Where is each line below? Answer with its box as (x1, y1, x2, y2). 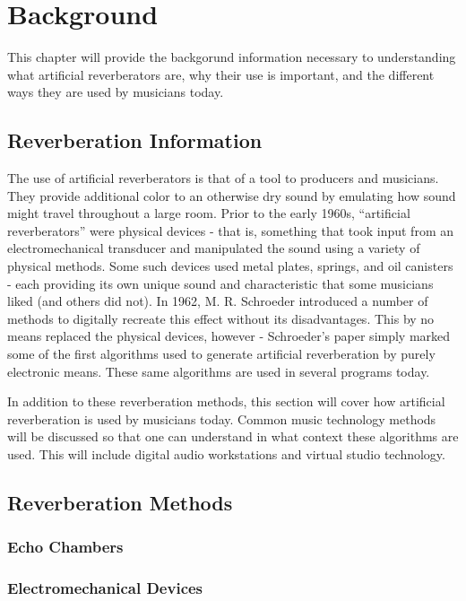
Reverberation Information (7, 126, 263, 154)
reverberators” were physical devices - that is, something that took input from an (7, 221, 453, 240)
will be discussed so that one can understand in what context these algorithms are (7, 427, 459, 446)
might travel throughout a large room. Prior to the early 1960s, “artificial (7, 204, 410, 222)
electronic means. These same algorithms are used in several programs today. (7, 361, 430, 380)
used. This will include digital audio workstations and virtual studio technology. (7, 445, 445, 464)
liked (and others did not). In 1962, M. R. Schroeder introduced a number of (7, 292, 428, 310)
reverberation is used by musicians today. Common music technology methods (7, 409, 436, 428)
